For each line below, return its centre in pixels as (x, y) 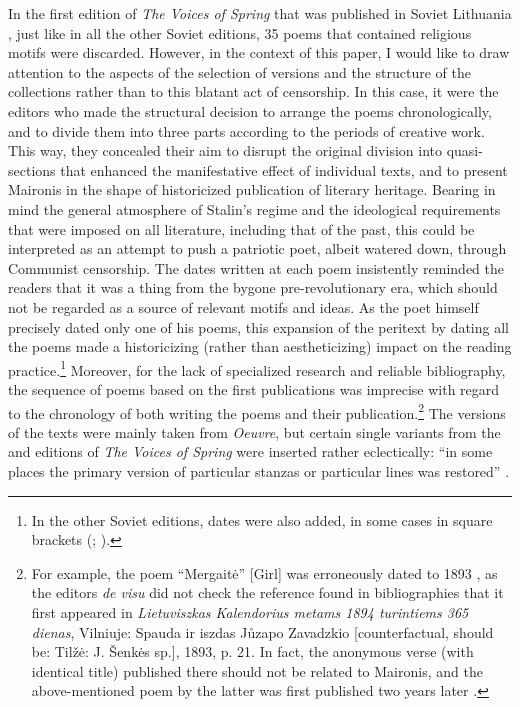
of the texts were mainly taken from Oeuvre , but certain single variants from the (254, 431)
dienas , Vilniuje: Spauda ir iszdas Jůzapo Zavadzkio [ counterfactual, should (262, 631)
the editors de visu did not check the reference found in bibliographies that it (267, 592)
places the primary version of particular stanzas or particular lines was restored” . (259, 470)
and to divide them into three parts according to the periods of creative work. (246, 130)
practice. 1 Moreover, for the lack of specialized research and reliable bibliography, (257, 368)
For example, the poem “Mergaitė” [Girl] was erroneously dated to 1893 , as (264, 572)
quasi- (464, 150)
